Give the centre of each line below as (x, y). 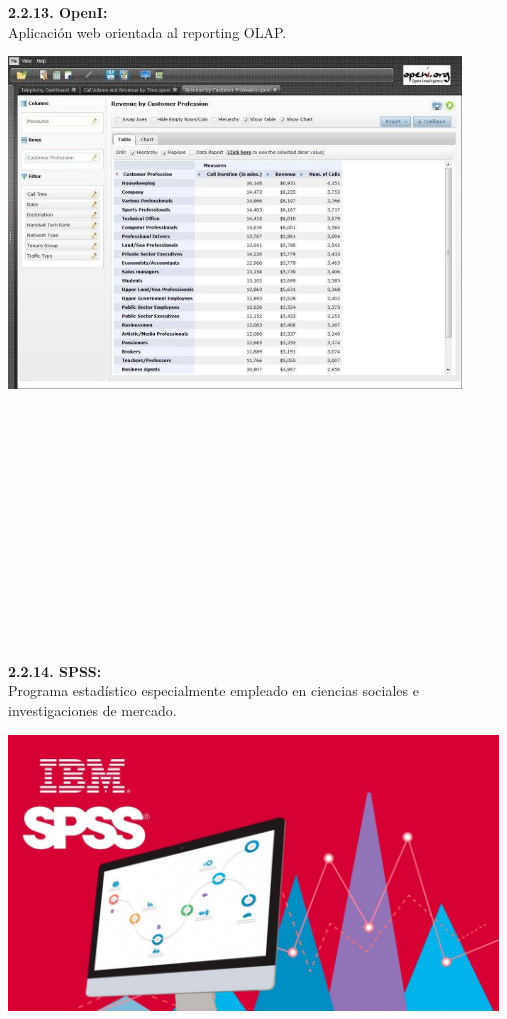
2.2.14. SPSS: (55, 670)
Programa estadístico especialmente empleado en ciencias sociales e (213, 690)
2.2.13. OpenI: (58, 12)
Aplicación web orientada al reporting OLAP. (147, 31)
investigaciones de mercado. (92, 710)
